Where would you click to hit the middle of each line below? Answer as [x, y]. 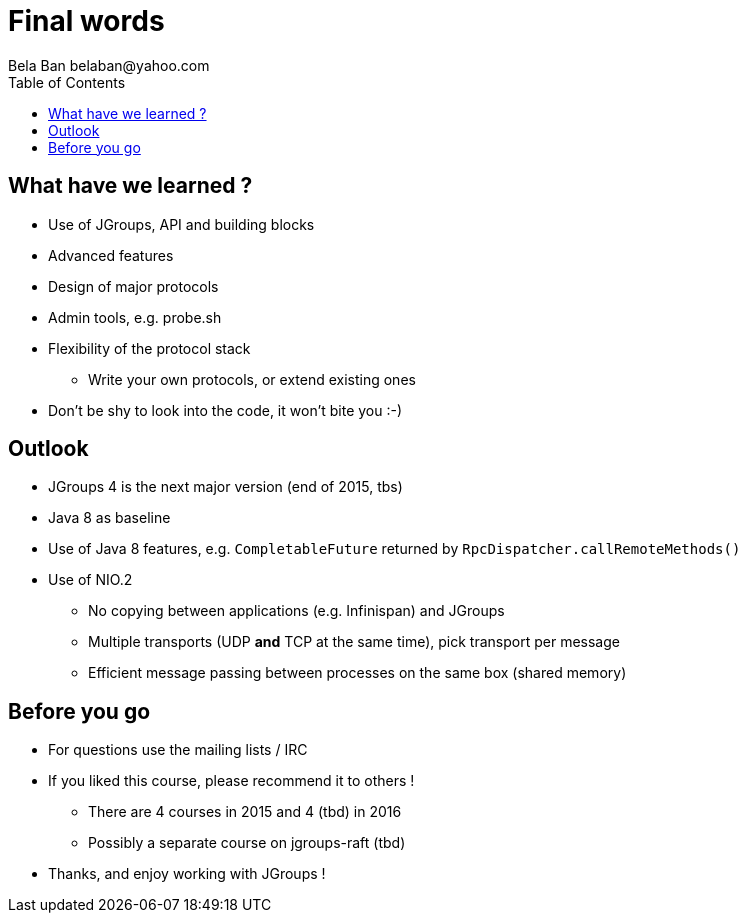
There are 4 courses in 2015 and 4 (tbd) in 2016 [245, 812]
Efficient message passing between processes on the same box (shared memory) [357, 673]
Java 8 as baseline [109, 518]
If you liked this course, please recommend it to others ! [231, 781]
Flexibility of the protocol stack [149, 348]
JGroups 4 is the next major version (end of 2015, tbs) [225, 487]
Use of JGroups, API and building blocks [181, 224]
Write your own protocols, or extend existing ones [252, 379]
